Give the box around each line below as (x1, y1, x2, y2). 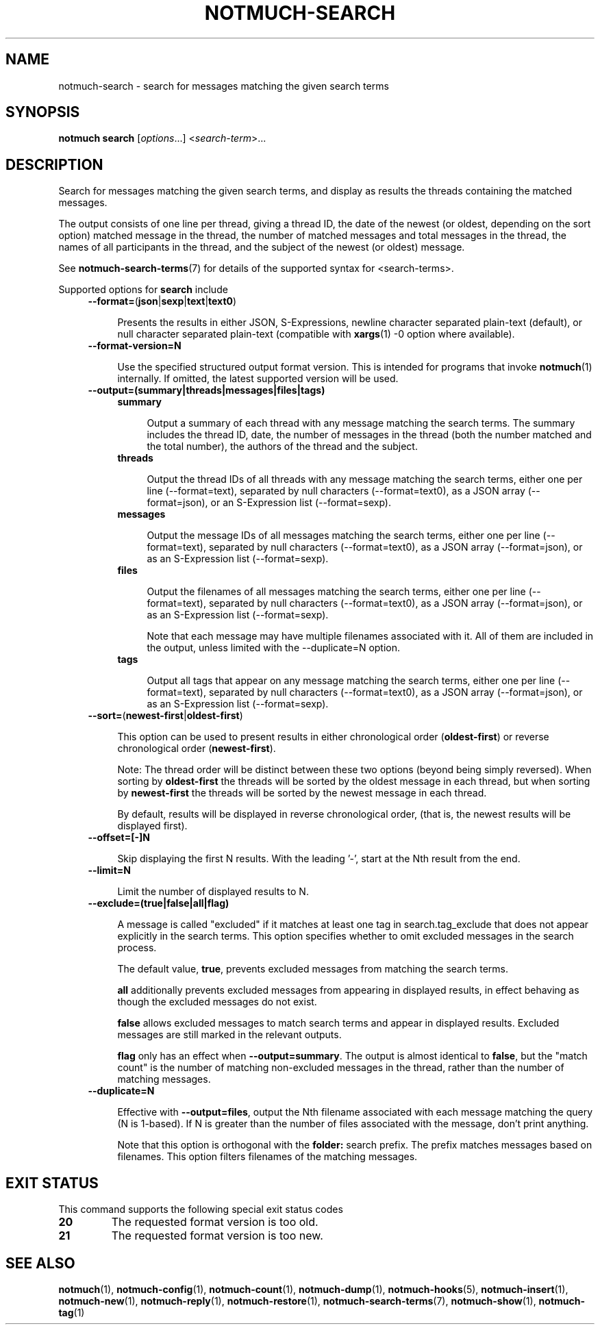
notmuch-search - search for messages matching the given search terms (58, 79, 389, 92)
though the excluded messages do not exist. (117, 996, 317, 1008)
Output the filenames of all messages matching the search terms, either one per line (147, 586, 526, 598)
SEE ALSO (5, 1254, 75, 1272)
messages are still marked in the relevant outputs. (117, 1029, 342, 1041)
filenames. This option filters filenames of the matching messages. (117, 1151, 418, 1163)
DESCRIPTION (5, 155, 103, 173)
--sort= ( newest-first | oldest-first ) (88, 710, 243, 722)
